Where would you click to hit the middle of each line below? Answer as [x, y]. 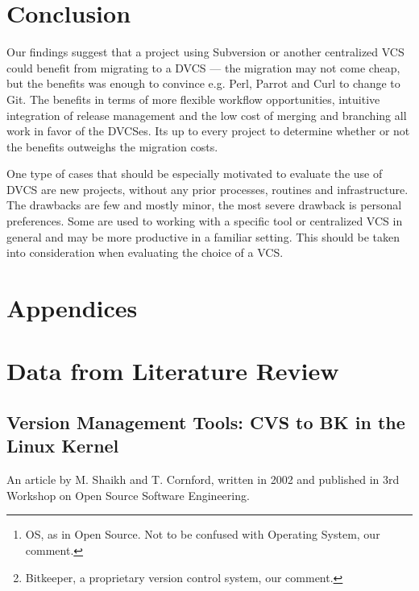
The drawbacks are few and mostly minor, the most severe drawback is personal [204, 205]
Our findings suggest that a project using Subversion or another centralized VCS [205, 52]
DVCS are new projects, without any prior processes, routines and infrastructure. [207, 189]
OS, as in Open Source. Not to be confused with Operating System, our [203, 534]
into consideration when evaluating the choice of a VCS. [145, 252]
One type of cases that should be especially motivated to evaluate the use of [195, 174]
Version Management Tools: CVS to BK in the [206, 422]
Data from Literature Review [173, 371]
